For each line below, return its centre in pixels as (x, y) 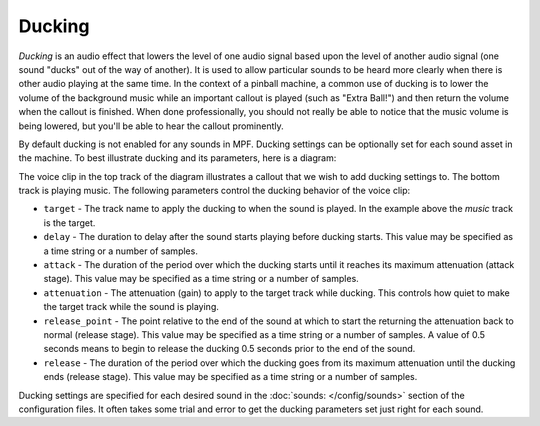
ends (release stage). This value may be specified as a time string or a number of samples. (230, 377)
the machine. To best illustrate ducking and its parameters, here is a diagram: (177, 158)
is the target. (69, 222)
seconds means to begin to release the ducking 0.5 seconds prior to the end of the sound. (229, 349)
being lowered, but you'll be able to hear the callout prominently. (151, 126)
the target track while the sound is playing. (131, 307)
